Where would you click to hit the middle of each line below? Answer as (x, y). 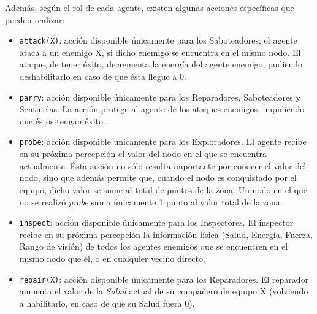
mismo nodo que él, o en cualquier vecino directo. (112, 258)
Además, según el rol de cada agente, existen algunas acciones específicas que (150, 7)
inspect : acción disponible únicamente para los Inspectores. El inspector (156, 222)
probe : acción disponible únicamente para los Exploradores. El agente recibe (163, 141)
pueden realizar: (35, 19)
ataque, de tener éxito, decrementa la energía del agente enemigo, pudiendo (161, 64)
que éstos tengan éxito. (62, 121)
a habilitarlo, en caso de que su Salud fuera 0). (107, 303)
